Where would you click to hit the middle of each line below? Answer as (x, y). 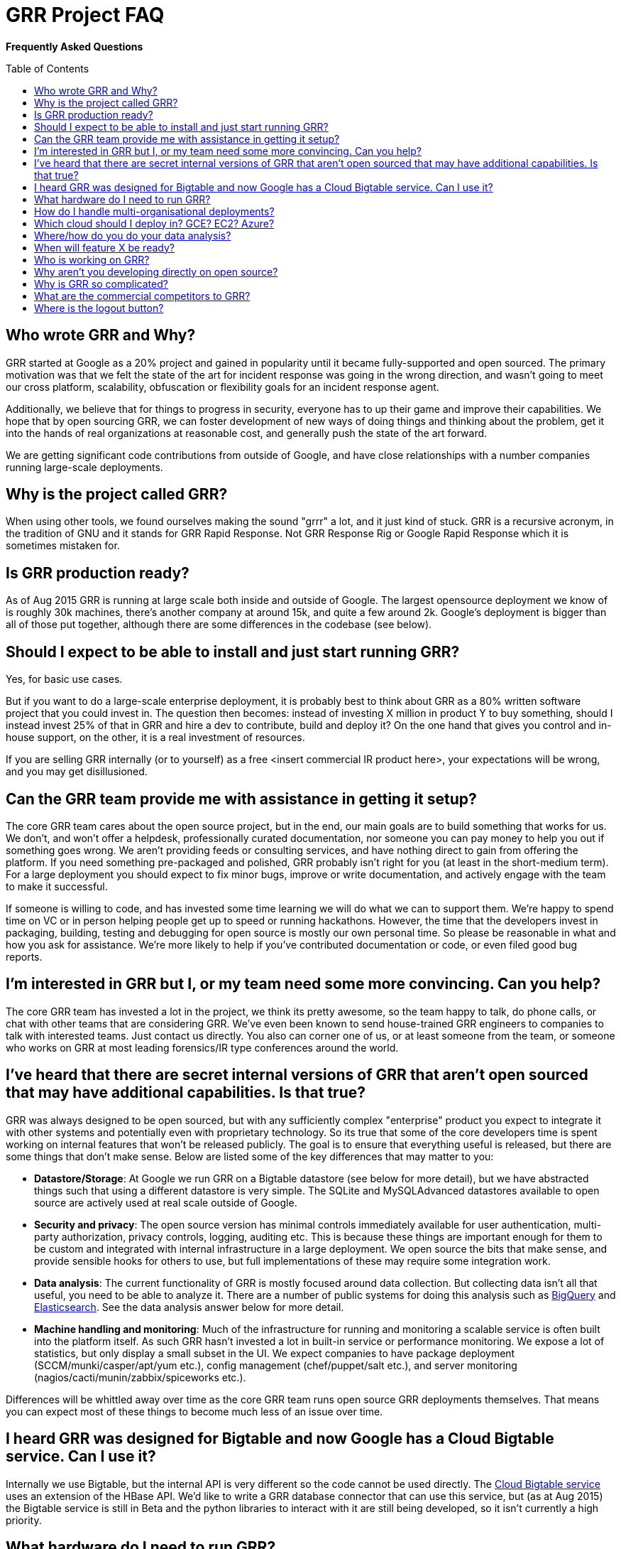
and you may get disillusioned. (77, 772)
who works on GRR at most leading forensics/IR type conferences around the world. (202, 1047)
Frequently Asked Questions (75, 46)
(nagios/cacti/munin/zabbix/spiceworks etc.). (140, 1377)
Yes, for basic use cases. (64, 679)
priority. (24, 1520)
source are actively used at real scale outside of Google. (166, 1202)
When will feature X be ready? (104, 247)
